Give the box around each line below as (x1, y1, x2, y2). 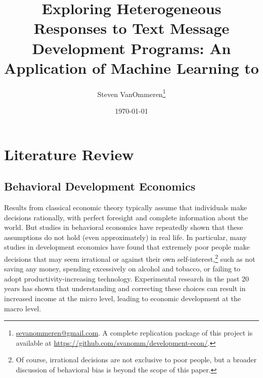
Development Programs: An (32, 37, 231, 58)
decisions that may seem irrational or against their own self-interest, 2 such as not (4, 252, 255, 264)
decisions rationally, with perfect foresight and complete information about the (4, 212, 248, 222)
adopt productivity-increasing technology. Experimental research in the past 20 (4, 273, 249, 283)
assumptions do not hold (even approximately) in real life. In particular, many (4, 231, 247, 242)
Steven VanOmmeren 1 (97, 87, 166, 99)
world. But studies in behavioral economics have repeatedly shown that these (4, 222, 243, 232)
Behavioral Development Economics (4, 178, 196, 194)
